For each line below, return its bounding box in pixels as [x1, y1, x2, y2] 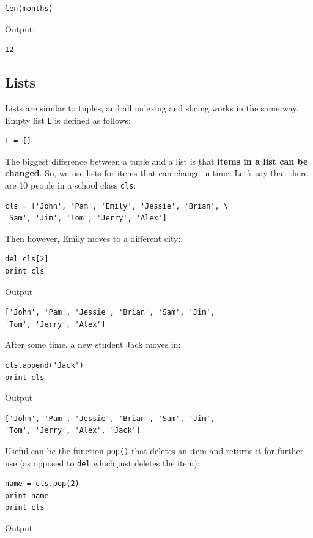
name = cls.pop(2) [5, 479, 79, 488]
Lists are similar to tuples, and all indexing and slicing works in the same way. [5, 101, 299, 114]
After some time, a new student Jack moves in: [5, 338, 181, 351]
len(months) [5, 4, 53, 13]
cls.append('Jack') [5, 361, 84, 370]
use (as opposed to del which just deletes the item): [5, 456, 200, 469]
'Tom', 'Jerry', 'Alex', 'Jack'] [5, 426, 141, 435]
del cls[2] [5, 255, 49, 264]
